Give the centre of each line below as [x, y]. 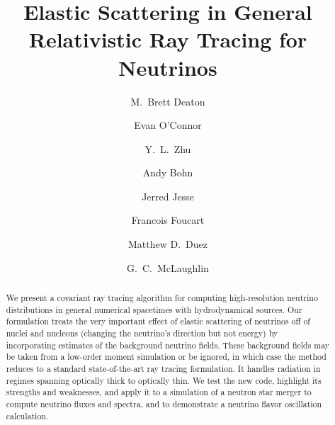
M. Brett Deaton [168, 101]
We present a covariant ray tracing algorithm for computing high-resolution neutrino [162, 298]
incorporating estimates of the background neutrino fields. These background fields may [168, 345]
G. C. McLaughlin [168, 267]
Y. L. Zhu [168, 148]
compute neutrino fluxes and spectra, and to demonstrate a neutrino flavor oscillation [164, 403]
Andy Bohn [168, 172]
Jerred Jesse [168, 196]
